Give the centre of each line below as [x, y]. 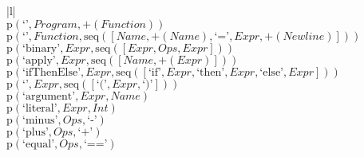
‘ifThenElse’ [52, 72]
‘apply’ [39, 60]
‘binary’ [42, 48]
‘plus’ [36, 132]
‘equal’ [39, 144]
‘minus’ [40, 120]
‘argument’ [49, 96]
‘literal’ [40, 108]
